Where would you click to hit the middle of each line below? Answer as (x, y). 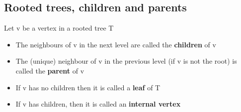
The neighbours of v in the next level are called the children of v (116, 44)
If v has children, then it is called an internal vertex (98, 104)
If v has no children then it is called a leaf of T (88, 87)
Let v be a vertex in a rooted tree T (59, 28)
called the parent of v (50, 70)
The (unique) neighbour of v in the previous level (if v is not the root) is (126, 61)
